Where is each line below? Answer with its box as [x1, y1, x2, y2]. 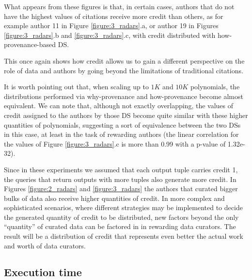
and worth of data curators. [4, 240, 86, 250]
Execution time [4, 264, 82, 279]
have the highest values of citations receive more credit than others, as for [4, 11, 223, 21]
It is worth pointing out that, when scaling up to [4, 82, 149, 92]
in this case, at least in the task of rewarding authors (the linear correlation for [4, 129, 239, 139]
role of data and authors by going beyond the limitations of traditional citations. [4, 65, 243, 75]
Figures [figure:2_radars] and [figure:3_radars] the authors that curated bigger [4, 183, 238, 194]
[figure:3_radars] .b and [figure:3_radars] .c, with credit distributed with [4, 30, 216, 40]
